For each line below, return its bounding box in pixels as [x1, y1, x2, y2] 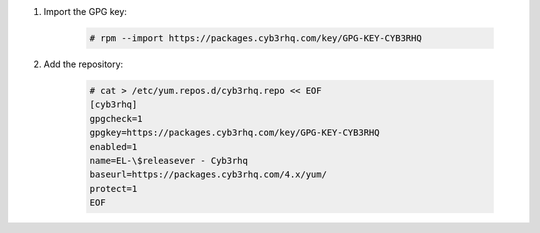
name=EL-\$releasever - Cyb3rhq [89, 155, 249, 166]
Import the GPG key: [43, 6, 127, 17]
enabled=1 [89, 141, 138, 152]
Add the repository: [43, 58, 124, 70]
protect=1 [89, 183, 138, 194]
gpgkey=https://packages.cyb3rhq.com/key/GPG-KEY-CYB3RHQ [89, 127, 380, 139]
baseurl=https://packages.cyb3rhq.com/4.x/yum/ [89, 169, 327, 180]
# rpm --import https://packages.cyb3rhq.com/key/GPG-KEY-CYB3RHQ [89, 32, 422, 44]
